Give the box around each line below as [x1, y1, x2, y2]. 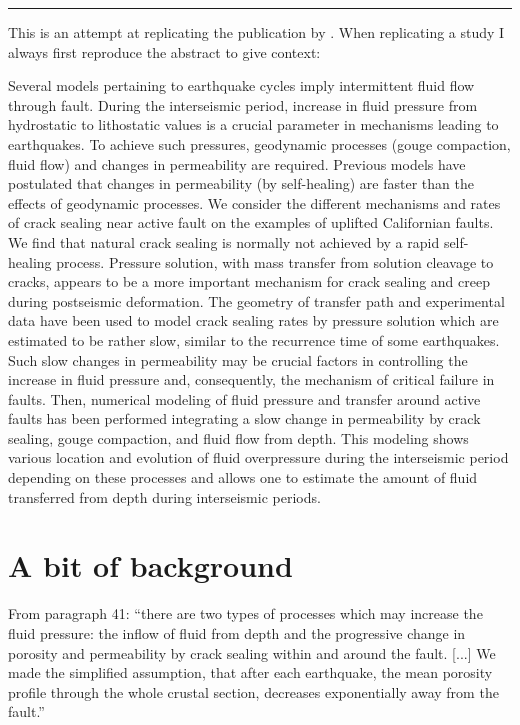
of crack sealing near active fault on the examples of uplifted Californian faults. [8, 212, 494, 233]
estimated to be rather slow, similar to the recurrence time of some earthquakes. [8, 329, 500, 350]
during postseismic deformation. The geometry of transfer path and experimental [8, 290, 505, 311]
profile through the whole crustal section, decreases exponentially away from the [8, 681, 499, 702]
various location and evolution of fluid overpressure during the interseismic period [8, 447, 509, 468]
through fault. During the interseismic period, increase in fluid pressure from [8, 94, 478, 115]
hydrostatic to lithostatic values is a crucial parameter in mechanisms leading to [8, 114, 499, 135]
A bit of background [8, 545, 293, 586]
